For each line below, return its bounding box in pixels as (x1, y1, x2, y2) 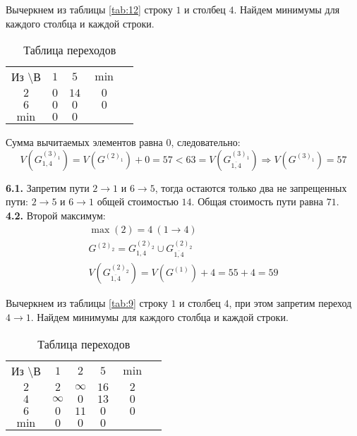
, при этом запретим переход (229, 296, 352, 310)
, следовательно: (171, 135, 241, 150)
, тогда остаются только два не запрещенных (155, 180, 347, 195)
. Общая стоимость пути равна (191, 194, 323, 209)
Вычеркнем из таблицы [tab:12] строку (6, 2, 173, 16)
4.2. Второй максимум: (6, 207, 106, 222)
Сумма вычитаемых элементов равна (6, 135, 163, 150)
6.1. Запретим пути (6, 180, 90, 195)
